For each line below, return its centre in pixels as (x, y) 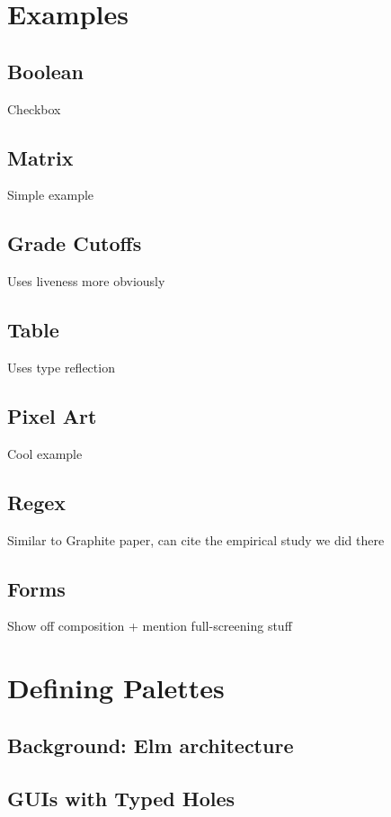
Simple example (51, 195)
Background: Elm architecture (151, 745)
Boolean (45, 71)
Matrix (40, 157)
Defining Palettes (116, 688)
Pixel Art (52, 415)
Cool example (45, 453)
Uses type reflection (61, 367)
